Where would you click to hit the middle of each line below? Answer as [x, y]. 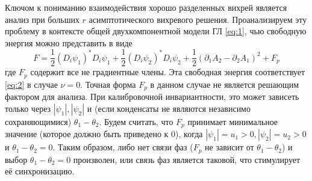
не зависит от [229, 147]
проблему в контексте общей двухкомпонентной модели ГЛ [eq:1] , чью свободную [156, 31]
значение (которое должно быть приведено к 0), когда [104, 134]
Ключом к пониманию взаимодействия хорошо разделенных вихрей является [146, 7]
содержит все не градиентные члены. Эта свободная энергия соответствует [168, 72]
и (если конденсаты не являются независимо [169, 108]
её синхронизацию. [40, 171]
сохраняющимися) [38, 121]
